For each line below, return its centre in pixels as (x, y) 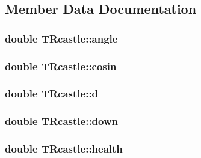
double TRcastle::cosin (61, 66)
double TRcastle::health (64, 149)
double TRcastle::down (61, 121)
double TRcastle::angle (61, 38)
